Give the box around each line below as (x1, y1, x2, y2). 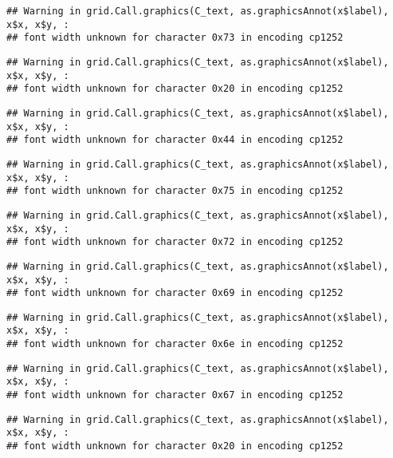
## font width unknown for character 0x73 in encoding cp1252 (6, 32, 344, 44)
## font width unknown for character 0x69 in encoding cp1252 (6, 287, 344, 299)
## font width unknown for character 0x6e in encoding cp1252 (6, 338, 344, 350)
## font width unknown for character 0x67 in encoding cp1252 (6, 389, 344, 401)
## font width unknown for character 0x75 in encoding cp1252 (6, 185, 344, 197)
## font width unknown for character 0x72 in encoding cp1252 (6, 236, 344, 248)
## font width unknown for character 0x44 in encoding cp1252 (6, 134, 344, 146)
